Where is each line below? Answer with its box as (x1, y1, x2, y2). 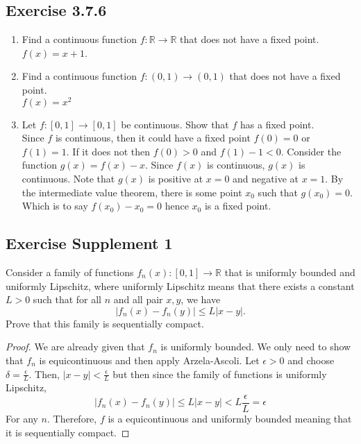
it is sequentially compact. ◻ (6, 425, 130, 439)
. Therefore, (47, 411, 97, 426)
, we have (180, 292, 221, 307)
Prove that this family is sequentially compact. (6, 316, 204, 330)
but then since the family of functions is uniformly (112, 366, 327, 381)
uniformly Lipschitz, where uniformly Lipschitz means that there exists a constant (6, 278, 355, 293)
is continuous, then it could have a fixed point (55, 130, 251, 145)
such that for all (33, 292, 101, 307)
